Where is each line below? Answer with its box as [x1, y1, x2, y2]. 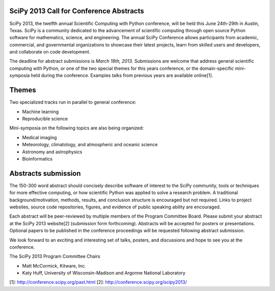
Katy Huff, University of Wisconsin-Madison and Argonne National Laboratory [22, 270, 186, 276]
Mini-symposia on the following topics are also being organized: [9, 125, 144, 131]
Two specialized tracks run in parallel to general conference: [9, 99, 136, 105]
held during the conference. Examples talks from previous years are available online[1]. [31, 72, 213, 78]
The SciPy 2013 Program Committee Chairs [9, 253, 100, 259]
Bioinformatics [22, 155, 53, 162]
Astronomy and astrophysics [22, 148, 82, 155]
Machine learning [22, 109, 59, 115]
